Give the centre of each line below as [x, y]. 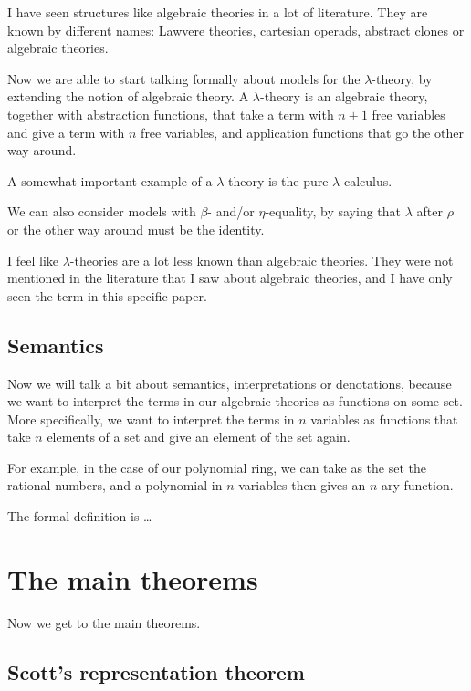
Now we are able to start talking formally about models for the [184, 78]
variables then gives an [302, 485]
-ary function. [415, 485]
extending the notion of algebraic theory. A [128, 96]
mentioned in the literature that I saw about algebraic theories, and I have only [230, 278]
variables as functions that [384, 419]
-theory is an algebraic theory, [344, 96]
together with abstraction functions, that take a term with [171, 114]
